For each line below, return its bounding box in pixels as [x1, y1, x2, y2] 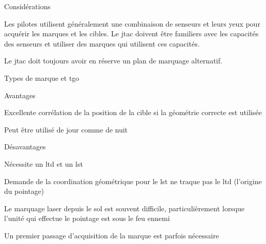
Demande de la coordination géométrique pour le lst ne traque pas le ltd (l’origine [4, 175, 262, 186]
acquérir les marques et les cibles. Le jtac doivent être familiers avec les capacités [4, 28, 259, 39]
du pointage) [4, 186, 44, 196]
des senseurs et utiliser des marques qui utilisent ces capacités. [4, 38, 200, 49]
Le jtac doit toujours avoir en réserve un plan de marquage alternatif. [4, 55, 222, 66]
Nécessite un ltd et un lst [4, 158, 83, 169]
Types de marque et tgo [4, 72, 79, 83]
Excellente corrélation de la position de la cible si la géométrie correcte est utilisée [4, 107, 262, 118]
